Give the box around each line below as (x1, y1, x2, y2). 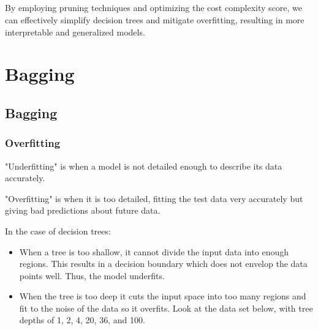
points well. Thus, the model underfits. (19, 269, 165, 282)
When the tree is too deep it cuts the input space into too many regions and (19, 290, 306, 302)
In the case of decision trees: (5, 224, 111, 237)
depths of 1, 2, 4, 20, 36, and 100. (19, 313, 145, 326)
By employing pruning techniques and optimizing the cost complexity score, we (5, 1, 303, 14)
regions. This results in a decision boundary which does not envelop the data (19, 257, 308, 270)
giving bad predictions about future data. (5, 204, 161, 217)
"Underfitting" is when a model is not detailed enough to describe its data (5, 159, 282, 172)
